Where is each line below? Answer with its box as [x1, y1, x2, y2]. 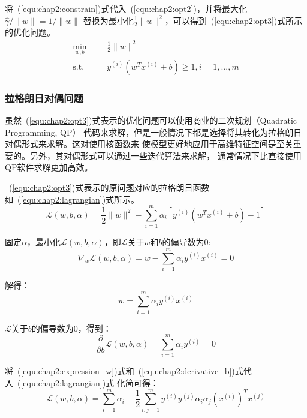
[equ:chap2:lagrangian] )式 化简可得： [20, 377, 159, 389]
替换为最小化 [83, 14, 134, 26]
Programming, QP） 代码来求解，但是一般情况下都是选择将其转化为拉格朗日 [5, 125, 302, 138]
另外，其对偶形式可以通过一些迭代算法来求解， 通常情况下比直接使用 [29, 149, 302, 161]
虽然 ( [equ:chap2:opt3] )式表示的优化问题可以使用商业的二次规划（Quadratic [5, 114, 297, 127]
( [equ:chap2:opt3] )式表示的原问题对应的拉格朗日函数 [8, 181, 210, 193]
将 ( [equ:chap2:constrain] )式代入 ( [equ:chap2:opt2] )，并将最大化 [5, 2, 247, 14]
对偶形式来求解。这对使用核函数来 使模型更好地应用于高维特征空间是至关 [5, 137, 293, 150]
